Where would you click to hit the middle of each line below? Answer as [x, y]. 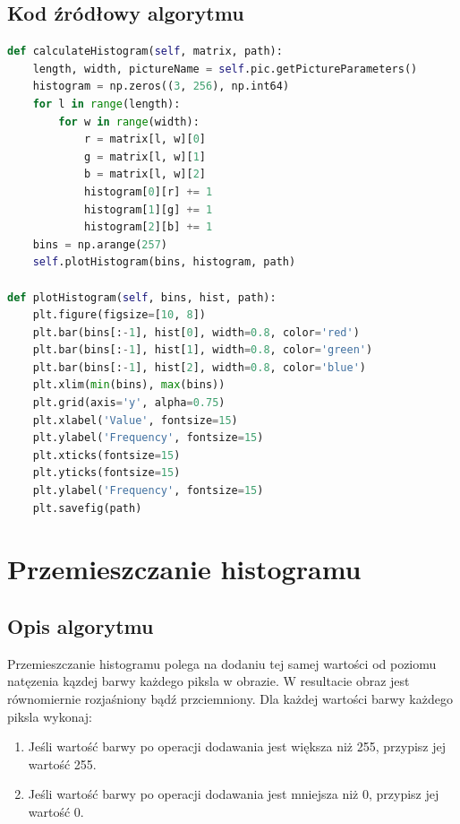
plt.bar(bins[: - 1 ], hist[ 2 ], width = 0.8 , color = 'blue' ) [200, 367]
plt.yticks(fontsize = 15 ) [106, 473]
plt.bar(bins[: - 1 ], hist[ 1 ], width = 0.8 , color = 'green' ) [203, 350]
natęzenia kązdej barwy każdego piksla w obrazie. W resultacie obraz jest [209, 681]
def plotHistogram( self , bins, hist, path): [142, 297]
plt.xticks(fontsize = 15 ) [106, 455]
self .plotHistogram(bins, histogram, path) [164, 262]
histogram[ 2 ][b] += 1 [148, 227]
